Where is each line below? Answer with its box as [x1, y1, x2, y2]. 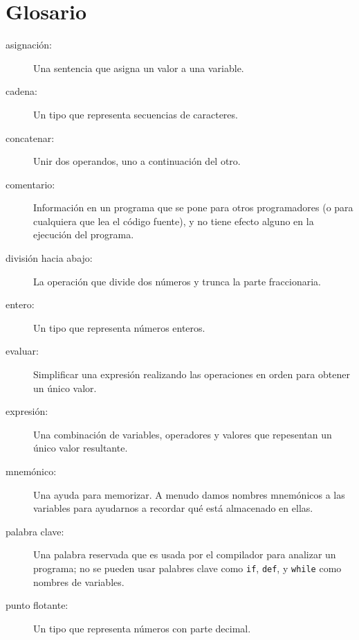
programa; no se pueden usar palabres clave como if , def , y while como [33, 560, 342, 575]
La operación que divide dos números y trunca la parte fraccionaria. [33, 274, 321, 288]
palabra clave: [6, 524, 64, 538]
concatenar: [6, 130, 55, 145]
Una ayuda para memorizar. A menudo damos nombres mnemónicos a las [33, 487, 345, 501]
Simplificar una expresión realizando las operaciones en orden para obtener [33, 367, 350, 382]
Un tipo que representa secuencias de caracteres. [33, 107, 238, 121]
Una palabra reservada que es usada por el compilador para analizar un [33, 547, 336, 562]
